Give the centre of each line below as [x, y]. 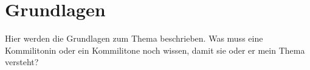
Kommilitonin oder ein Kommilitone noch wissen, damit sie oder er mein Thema [155, 50]
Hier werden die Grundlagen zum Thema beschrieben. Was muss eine [134, 38]
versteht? [22, 62]
